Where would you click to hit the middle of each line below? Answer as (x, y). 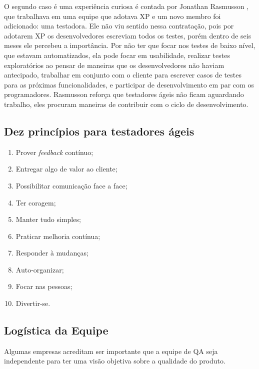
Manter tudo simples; (48, 219)
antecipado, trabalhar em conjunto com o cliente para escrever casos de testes (123, 75)
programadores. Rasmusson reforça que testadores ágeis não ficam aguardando (124, 94)
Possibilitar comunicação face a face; (71, 185)
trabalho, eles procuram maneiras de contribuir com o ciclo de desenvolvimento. (126, 104)
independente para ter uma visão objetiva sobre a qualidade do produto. (115, 361)
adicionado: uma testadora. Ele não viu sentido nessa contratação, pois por (119, 26)
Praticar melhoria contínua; (58, 236)
